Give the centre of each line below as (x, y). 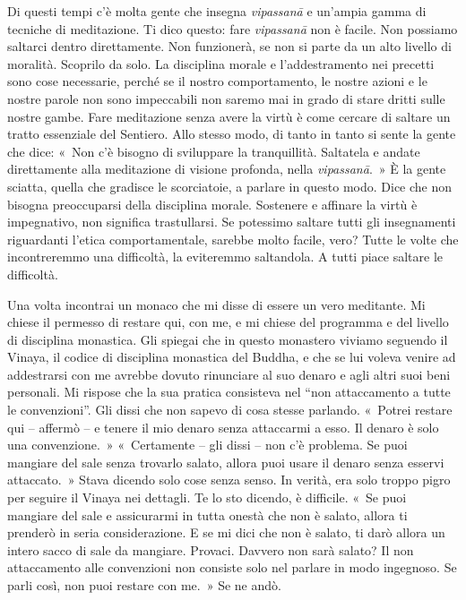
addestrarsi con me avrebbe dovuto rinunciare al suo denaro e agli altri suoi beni (229, 374)
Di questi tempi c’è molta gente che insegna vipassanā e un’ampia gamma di (217, 11)
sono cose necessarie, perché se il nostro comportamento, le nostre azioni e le (217, 81)
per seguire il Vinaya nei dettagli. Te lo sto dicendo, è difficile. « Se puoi (207, 497)
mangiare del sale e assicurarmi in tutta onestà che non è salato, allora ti (207, 514)
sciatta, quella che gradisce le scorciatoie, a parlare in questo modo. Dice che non (230, 186)
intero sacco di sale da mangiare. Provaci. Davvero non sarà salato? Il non (211, 549)
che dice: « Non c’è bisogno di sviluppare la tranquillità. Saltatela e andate (214, 151)
